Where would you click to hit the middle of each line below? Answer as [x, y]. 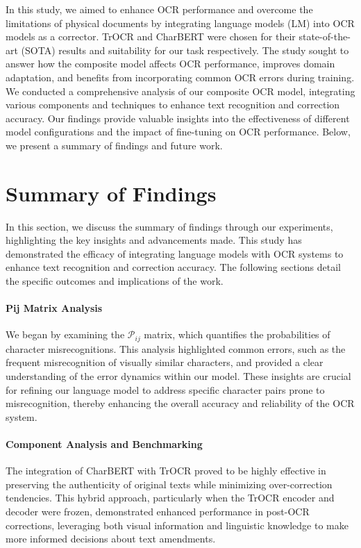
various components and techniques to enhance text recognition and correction [173, 105]
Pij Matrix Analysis [54, 308]
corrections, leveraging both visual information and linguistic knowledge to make [177, 525]
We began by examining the [65, 334]
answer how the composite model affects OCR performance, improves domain [170, 64]
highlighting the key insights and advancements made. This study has [154, 240]
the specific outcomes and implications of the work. [115, 281]
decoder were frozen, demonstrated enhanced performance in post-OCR [158, 512]
